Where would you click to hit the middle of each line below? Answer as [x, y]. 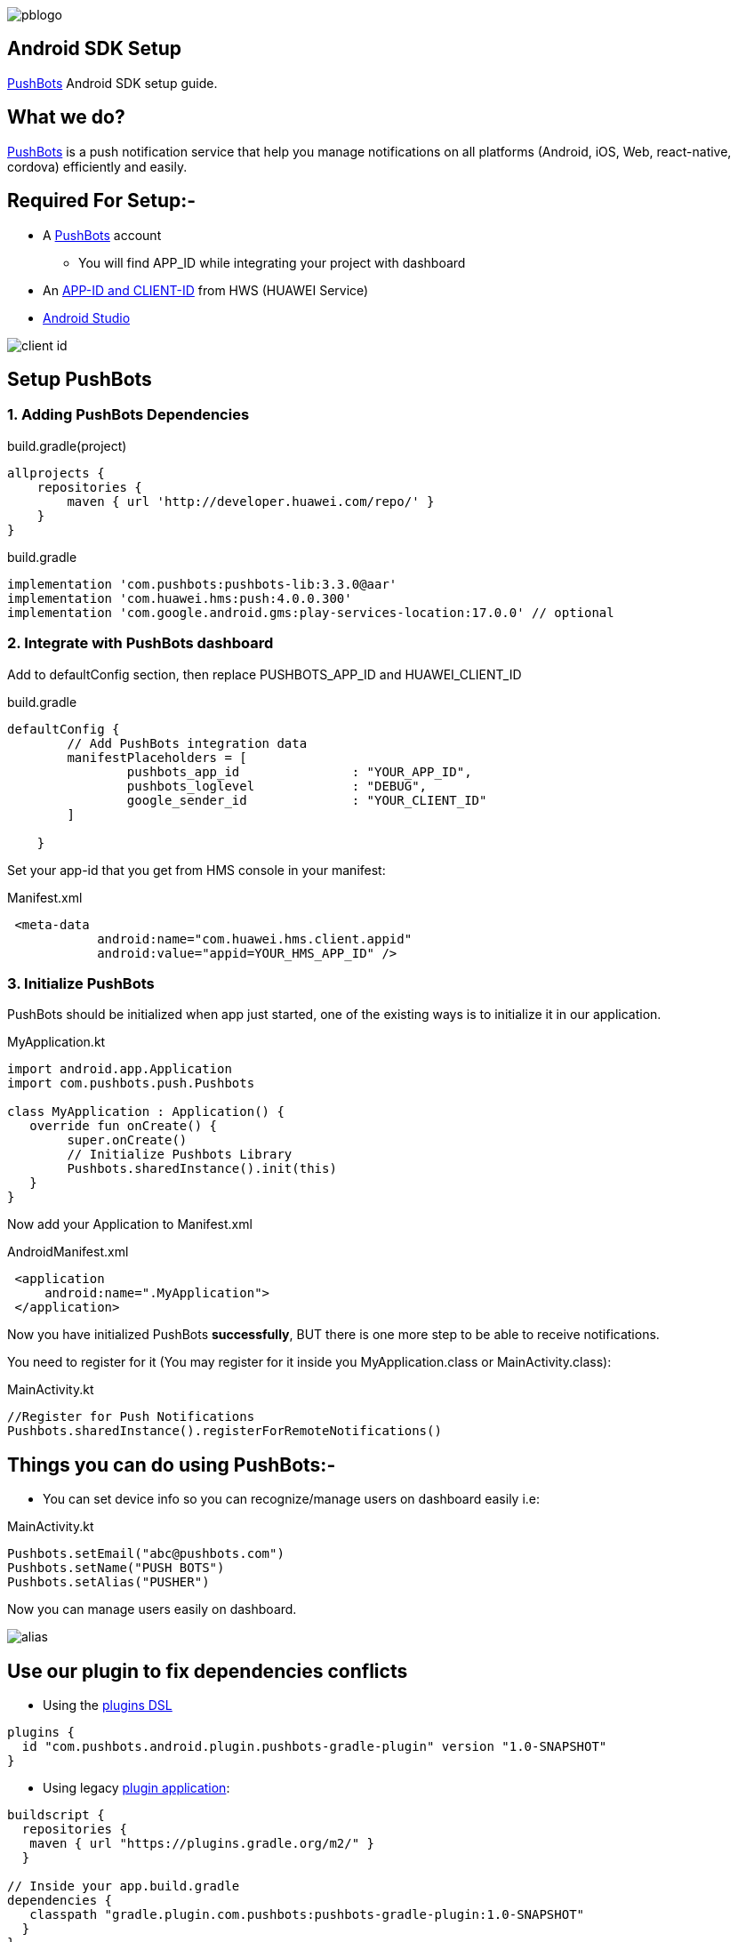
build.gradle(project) [67, 445]
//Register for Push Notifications [131, 1417]
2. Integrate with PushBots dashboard [140, 643]
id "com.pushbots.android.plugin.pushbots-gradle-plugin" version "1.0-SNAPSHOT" [314, 1746]
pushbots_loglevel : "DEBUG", [277, 786]
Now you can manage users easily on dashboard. [152, 1609]
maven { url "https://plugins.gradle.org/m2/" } [202, 1843]
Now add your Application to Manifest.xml [130, 1224]
